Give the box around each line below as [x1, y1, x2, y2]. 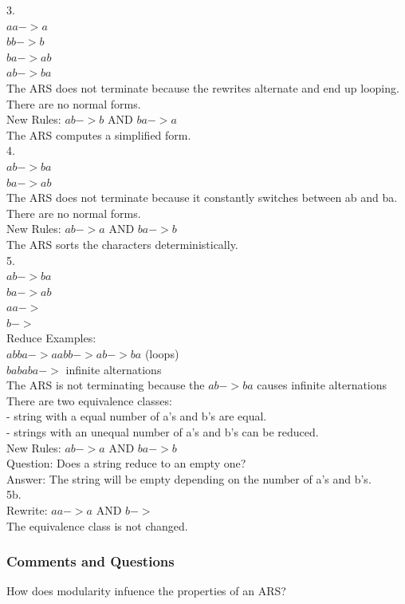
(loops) [144, 345, 179, 362]
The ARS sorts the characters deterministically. [6, 235, 238, 252]
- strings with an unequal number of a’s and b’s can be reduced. [6, 424, 319, 440]
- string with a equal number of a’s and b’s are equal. [6, 408, 267, 424]
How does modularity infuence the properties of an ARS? [6, 582, 286, 599]
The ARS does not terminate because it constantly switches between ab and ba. [6, 189, 398, 206]
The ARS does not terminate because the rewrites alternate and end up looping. [6, 79, 399, 96]
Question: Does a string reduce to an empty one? [6, 455, 246, 472]
